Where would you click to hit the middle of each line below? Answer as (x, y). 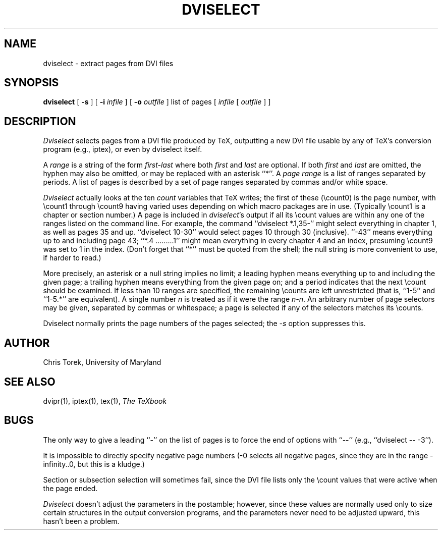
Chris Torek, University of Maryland (102, 362)
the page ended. (70, 488)
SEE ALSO (30, 382)
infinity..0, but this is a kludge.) (94, 464)
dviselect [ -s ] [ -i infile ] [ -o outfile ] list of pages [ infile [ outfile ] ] (157, 102)
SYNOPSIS (32, 83)
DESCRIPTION (40, 121)
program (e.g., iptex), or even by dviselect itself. (123, 149)
